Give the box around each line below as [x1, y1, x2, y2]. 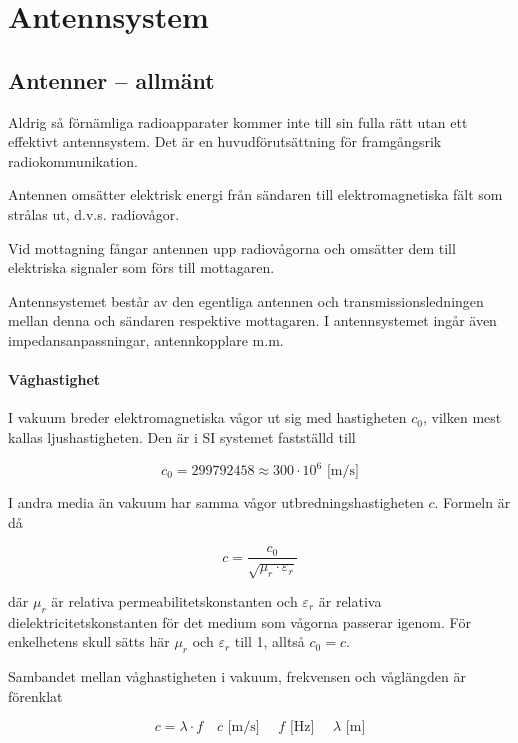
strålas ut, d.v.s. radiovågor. [8, 203, 180, 224]
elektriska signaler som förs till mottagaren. [8, 257, 275, 278]
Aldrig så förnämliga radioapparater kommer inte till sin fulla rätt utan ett [8, 111, 468, 132]
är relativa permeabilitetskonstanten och [51, 591, 298, 612]
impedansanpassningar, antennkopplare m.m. [8, 329, 284, 350]
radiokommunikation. [8, 150, 138, 171]
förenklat [8, 685, 63, 706]
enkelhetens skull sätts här [8, 631, 170, 652]
